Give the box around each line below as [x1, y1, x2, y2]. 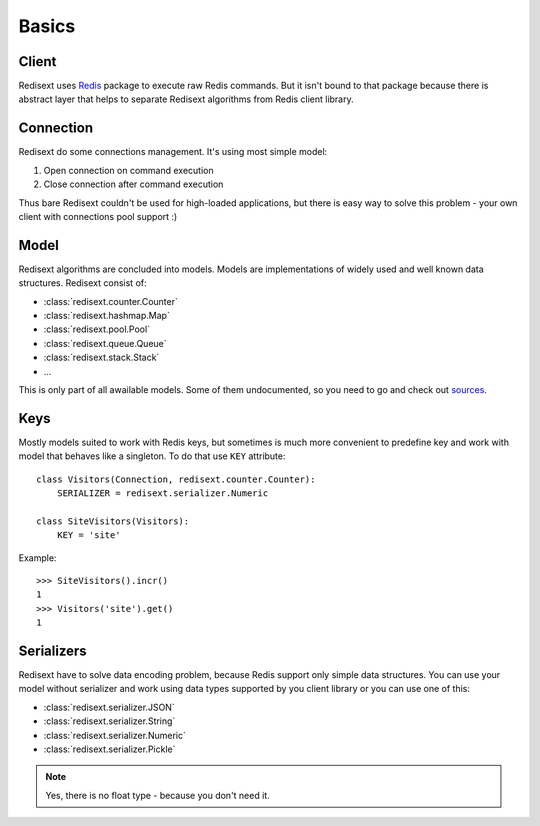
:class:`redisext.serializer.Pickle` [43, 743, 176, 755]
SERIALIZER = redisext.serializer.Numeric [56, 488, 269, 499]
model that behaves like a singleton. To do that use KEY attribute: [18, 450, 286, 462]
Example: [18, 551, 57, 564]
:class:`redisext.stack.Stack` [43, 351, 160, 364]
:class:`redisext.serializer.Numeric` [43, 729, 187, 741]
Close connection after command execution [43, 178, 224, 190]
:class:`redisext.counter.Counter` [43, 295, 179, 307]
